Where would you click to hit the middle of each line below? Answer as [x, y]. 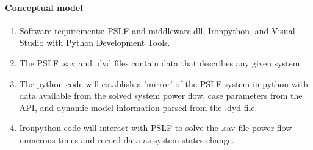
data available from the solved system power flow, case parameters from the [161, 95]
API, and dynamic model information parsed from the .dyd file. [138, 107]
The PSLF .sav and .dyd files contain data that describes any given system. [161, 62]
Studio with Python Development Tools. [95, 42]
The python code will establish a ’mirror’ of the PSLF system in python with [164, 83]
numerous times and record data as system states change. [127, 139]
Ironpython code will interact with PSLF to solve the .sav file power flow [156, 128]
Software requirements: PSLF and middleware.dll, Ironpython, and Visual [157, 30]
